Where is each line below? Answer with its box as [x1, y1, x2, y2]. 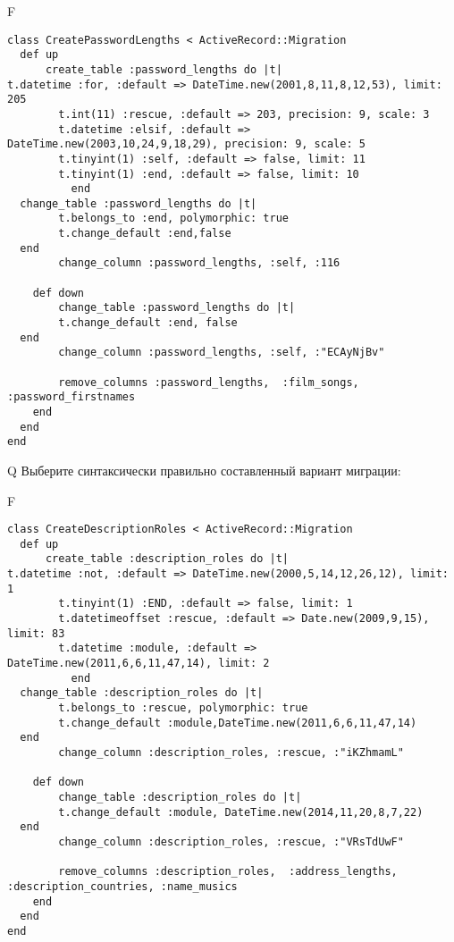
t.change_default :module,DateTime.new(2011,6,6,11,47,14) [58, 716, 417, 729]
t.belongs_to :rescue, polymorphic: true [58, 702, 308, 715]
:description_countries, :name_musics [7, 879, 238, 893]
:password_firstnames [7, 391, 136, 404]
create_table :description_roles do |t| [45, 552, 289, 566]
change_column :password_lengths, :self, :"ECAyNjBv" [58, 346, 385, 359]
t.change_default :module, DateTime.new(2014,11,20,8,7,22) [58, 805, 424, 819]
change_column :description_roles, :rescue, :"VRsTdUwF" [58, 835, 404, 848]
